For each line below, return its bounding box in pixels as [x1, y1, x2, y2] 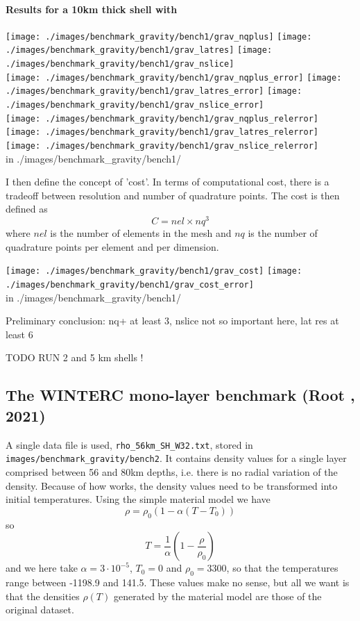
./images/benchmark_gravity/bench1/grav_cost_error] [6, 280, 254, 290]
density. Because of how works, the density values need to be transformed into [6, 478, 338, 492]
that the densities [6, 588, 80, 603]
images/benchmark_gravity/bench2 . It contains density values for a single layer [6, 451, 347, 465]
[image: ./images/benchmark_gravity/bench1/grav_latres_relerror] [6, 127, 319, 138]
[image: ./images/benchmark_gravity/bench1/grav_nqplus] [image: [6, 31, 312, 42]
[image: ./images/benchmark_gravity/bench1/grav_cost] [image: [6, 266, 302, 276]
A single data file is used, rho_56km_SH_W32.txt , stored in [6, 437, 253, 452]
